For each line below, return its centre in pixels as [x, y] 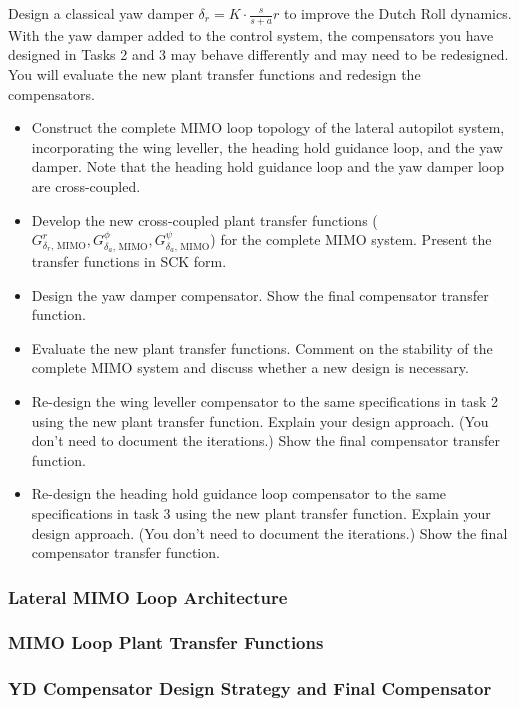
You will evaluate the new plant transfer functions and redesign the [214, 74]
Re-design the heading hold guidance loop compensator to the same [239, 493]
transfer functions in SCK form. [129, 261]
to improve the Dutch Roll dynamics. [397, 13]
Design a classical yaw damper [101, 13]
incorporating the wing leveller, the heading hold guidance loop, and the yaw [267, 146]
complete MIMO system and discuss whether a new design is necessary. [250, 367]
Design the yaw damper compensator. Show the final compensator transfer [260, 294]
